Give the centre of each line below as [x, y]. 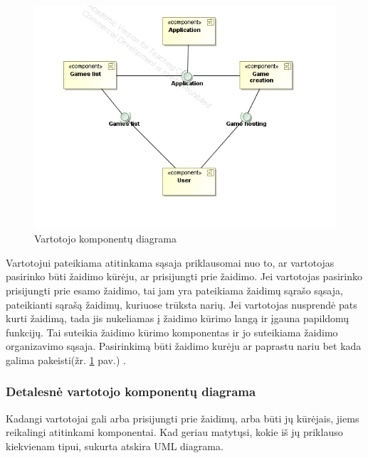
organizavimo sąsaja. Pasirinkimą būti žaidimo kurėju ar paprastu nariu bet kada [184, 346]
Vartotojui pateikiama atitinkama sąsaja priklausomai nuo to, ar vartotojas [170, 262]
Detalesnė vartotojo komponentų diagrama [131, 392]
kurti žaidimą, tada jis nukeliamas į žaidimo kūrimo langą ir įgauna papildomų [178, 318]
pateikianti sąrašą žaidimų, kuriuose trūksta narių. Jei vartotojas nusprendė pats [182, 304]
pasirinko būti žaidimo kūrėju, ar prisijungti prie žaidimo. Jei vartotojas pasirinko [184, 276]
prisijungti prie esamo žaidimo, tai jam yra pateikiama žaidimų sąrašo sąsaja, [174, 290]
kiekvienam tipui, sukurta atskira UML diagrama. [115, 446]
